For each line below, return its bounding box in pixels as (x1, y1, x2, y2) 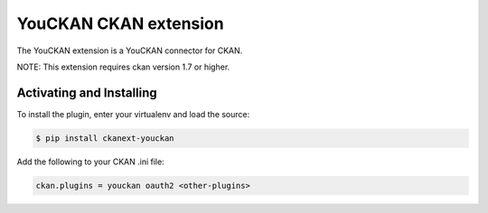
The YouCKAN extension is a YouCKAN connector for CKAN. (16, 45, 243, 56)
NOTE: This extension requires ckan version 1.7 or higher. (16, 61, 230, 72)
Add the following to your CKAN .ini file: (16, 156, 164, 167)
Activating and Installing (16, 85, 157, 100)
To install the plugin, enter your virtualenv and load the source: (16, 108, 250, 119)
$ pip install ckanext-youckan (35, 133, 175, 144)
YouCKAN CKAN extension (16, 14, 225, 33)
